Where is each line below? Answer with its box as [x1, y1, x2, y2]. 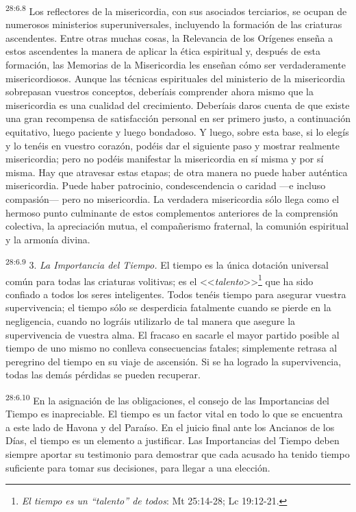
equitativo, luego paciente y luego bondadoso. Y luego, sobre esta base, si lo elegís [5, 125, 349, 138]
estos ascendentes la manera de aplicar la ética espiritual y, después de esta [5, 44, 320, 58]
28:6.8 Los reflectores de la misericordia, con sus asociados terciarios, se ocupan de [5, 2, 347, 18]
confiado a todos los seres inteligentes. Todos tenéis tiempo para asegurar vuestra [5, 287, 346, 301]
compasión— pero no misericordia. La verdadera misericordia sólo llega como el [5, 191, 340, 206]
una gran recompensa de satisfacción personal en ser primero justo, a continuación [5, 111, 351, 125]
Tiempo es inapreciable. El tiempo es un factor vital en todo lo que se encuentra [5, 406, 343, 421]
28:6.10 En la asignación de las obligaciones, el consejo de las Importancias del [5, 391, 330, 407]
